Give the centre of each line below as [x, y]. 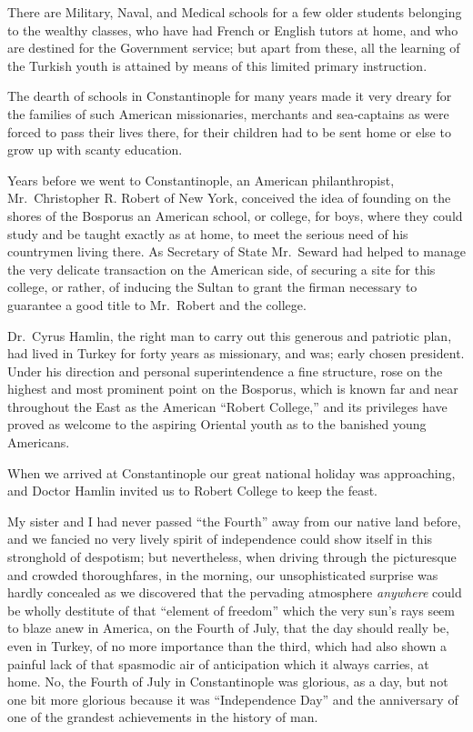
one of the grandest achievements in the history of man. [163, 717]
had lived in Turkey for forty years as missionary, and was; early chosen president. [236, 353]
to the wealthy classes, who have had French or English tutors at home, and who [233, 30]
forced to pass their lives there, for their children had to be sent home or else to [229, 131]
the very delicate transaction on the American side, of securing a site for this [221, 269]
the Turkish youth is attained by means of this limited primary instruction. [217, 65]
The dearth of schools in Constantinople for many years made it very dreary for [230, 96]
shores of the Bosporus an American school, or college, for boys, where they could [235, 215]
